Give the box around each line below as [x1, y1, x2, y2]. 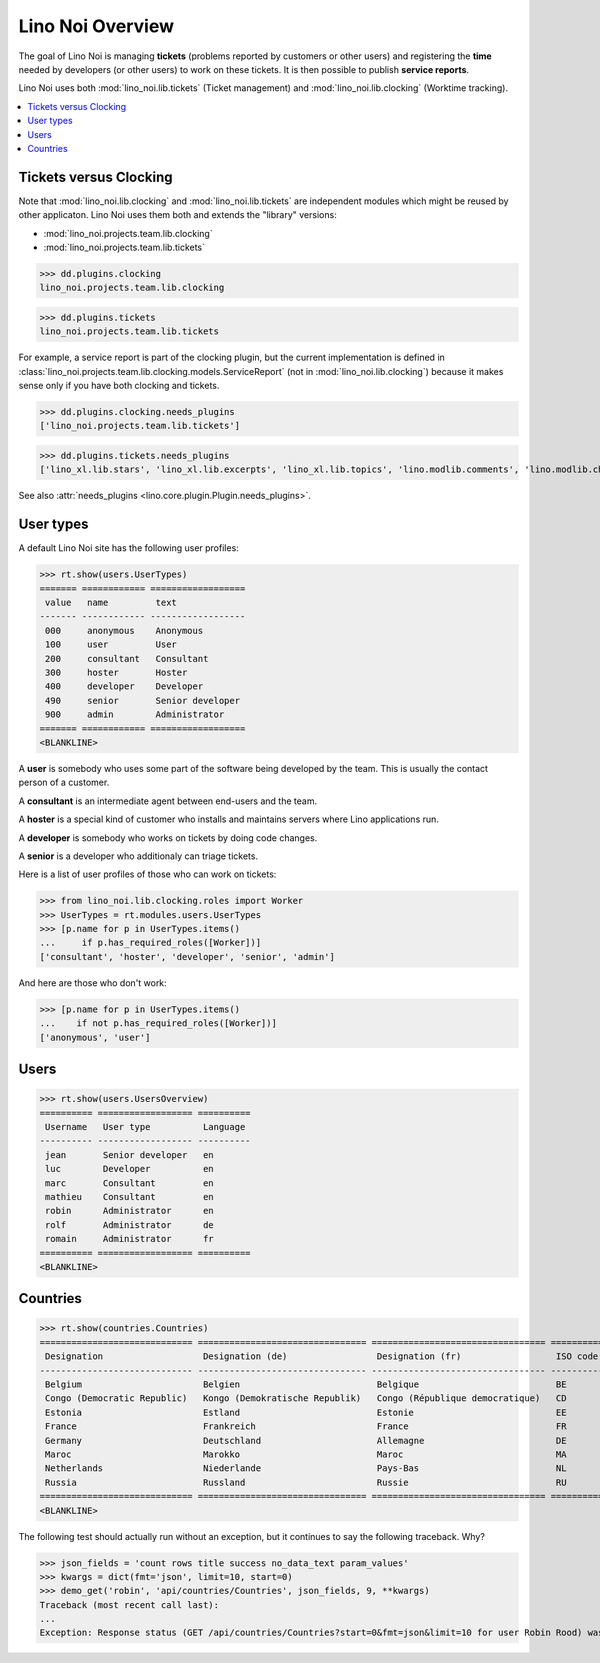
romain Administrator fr [45, 1233, 214, 1245]
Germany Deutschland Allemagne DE [45, 1435, 567, 1446]
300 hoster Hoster [45, 667, 188, 679]
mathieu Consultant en [45, 1191, 214, 1202]
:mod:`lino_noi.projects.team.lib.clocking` [43, 227, 214, 239]
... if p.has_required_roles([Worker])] [39, 937, 262, 949]
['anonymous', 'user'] [39, 1031, 151, 1043]
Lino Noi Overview [18, 15, 175, 37]
